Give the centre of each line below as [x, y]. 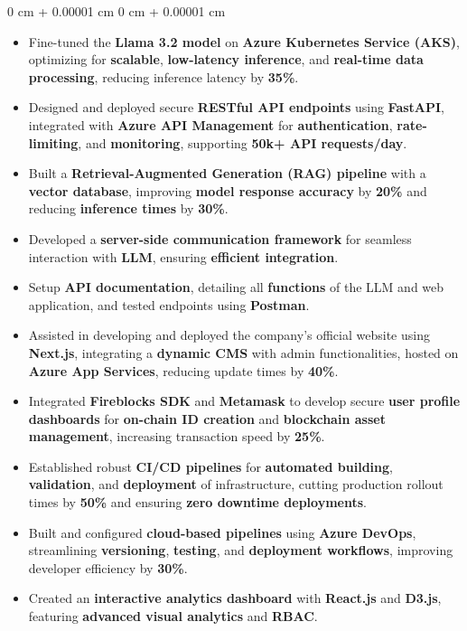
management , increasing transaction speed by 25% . [177, 436]
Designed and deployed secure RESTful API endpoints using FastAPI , [237, 107]
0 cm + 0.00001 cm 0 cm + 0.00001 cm [117, 11]
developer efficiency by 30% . [108, 567]
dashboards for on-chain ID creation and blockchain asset [207, 418]
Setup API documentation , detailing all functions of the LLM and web [236, 287]
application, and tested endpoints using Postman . [169, 304]
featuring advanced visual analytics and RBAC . [173, 616]
